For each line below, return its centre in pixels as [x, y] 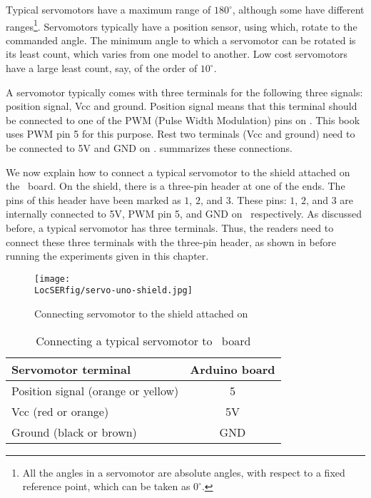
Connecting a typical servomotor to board [143, 340]
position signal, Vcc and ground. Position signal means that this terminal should [182, 106]
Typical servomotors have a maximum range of [108, 9]
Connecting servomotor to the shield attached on [141, 314]
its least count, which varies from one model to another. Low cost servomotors [177, 54]
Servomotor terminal [71, 369]
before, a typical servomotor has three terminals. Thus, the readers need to [170, 227]
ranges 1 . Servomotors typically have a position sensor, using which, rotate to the [182, 25]
